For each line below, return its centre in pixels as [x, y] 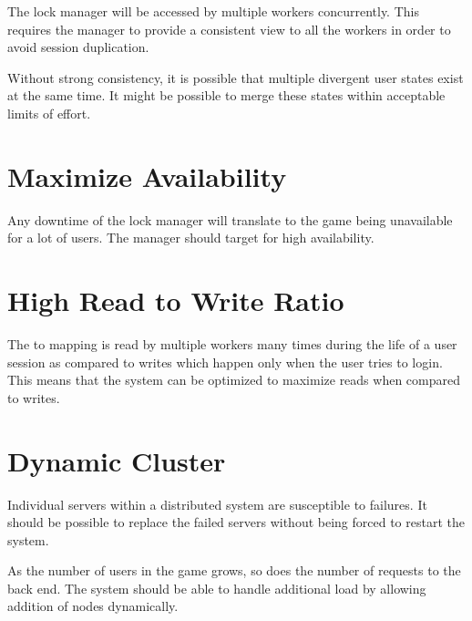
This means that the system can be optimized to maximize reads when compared [234, 380]
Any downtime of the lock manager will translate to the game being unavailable [230, 219]
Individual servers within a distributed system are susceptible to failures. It [217, 504]
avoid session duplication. [78, 47]
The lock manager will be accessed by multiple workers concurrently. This [213, 11]
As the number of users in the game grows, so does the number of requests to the [234, 570]
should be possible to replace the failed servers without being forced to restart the [236, 522]
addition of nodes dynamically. [93, 606]
